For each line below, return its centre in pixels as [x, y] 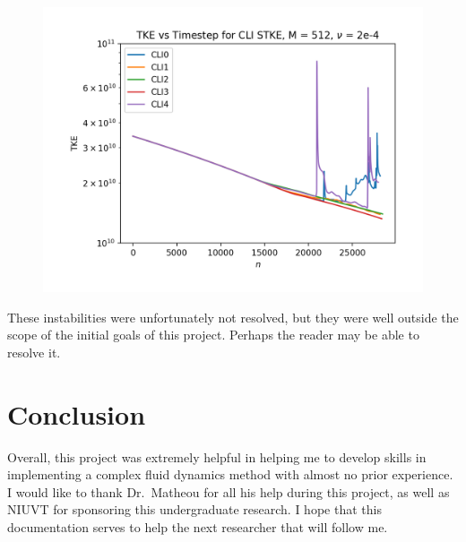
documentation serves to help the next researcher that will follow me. [198, 526]
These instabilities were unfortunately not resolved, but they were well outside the [233, 317]
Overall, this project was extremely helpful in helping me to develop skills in [217, 456]
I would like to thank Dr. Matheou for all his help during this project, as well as [229, 491]
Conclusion [77, 413]
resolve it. [34, 352]
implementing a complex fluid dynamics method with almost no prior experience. [230, 474]
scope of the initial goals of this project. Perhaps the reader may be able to [213, 335]
